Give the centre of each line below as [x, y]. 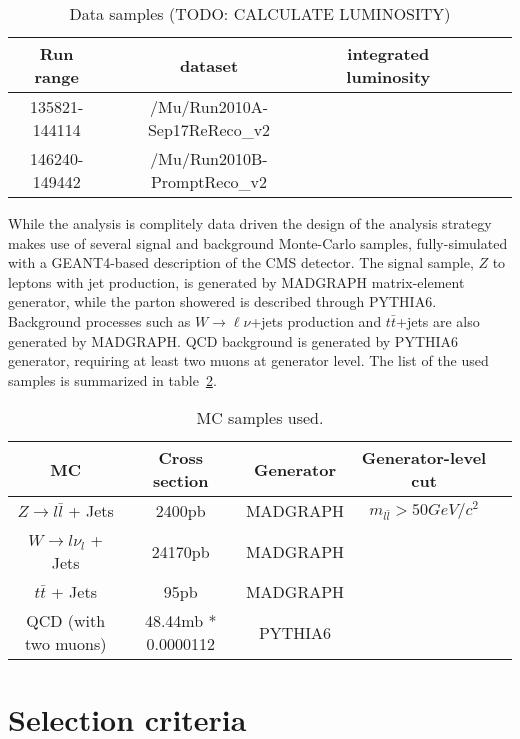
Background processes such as [99, 320]
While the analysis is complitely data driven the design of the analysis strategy [250, 223]
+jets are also [437, 320]
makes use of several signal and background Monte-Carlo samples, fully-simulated [258, 242]
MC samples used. [260, 418]
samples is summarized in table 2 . [112, 379]
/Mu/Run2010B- [209, 158]
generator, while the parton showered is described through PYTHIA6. [222, 301]
